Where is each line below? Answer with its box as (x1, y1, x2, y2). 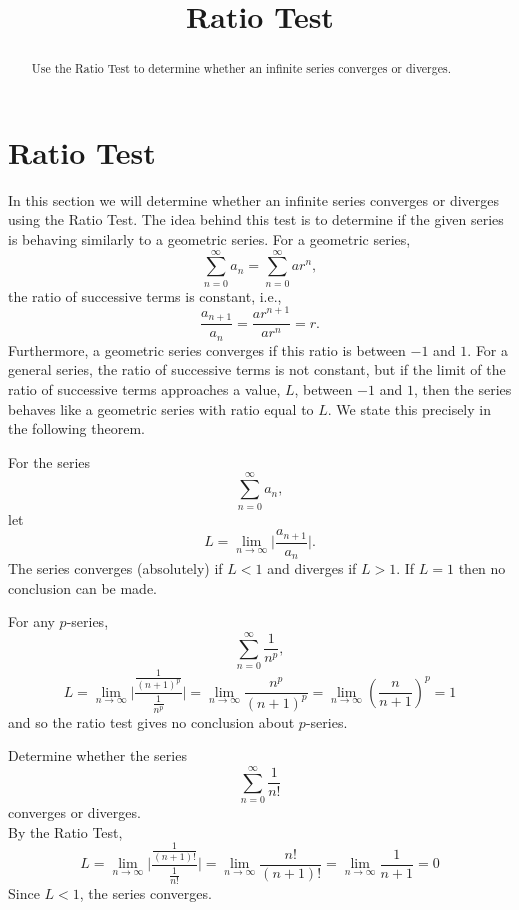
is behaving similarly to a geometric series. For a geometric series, (8, 228, 411, 249)
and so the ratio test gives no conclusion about (8, 711, 295, 732)
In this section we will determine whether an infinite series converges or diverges (8, 189, 500, 210)
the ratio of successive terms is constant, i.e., (8, 285, 282, 306)
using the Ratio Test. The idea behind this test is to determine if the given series (8, 209, 504, 230)
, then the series (413, 379, 512, 400)
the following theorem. (8, 418, 145, 439)
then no (458, 558, 506, 579)
